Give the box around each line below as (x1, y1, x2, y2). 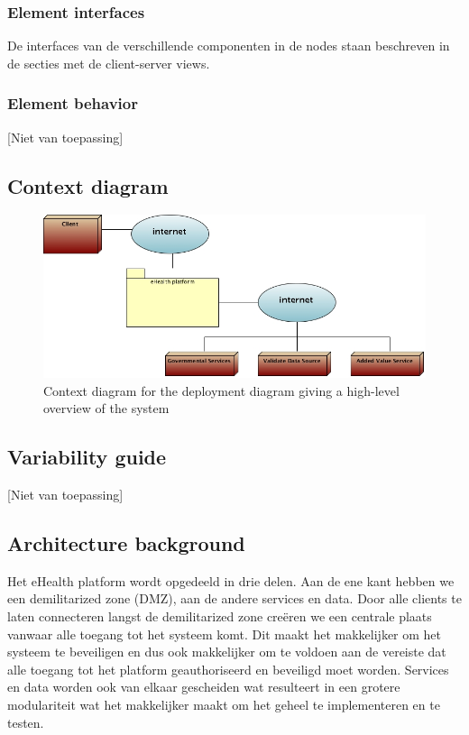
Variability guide (7, 443, 167, 471)
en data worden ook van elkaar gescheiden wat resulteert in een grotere (7, 677, 400, 696)
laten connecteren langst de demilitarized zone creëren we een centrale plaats (7, 607, 432, 626)
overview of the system (43, 399, 170, 418)
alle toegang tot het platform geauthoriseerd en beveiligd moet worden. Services (7, 659, 449, 678)
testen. (7, 712, 44, 731)
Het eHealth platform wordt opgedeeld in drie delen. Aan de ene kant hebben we (7, 571, 455, 590)
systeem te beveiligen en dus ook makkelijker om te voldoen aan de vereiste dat (7, 642, 446, 661)
